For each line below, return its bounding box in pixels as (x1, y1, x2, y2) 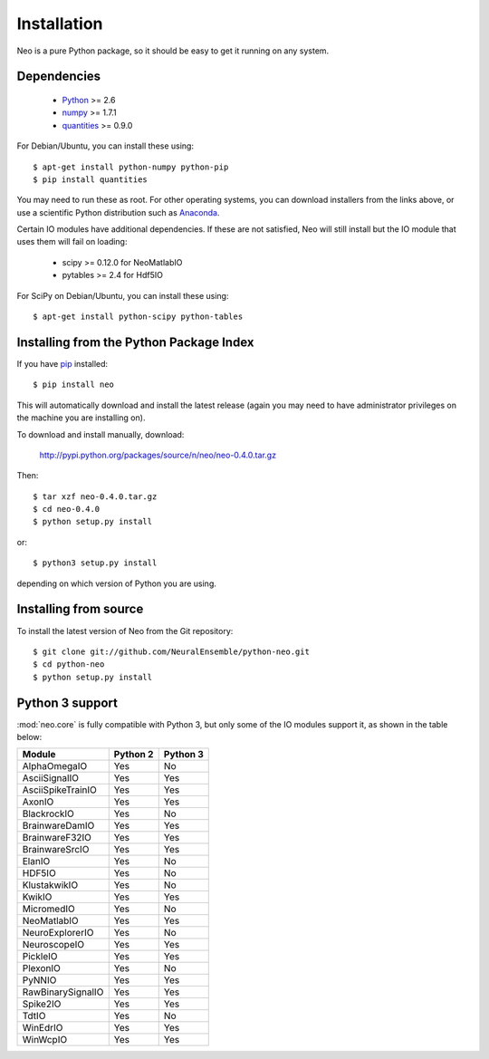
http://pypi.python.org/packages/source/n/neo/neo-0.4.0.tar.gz (39, 449, 276, 460)
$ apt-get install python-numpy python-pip (33, 161, 229, 172)
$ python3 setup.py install (33, 558, 158, 568)
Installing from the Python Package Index (16, 334, 254, 350)
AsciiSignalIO (22, 772, 79, 785)
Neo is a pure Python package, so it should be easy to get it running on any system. (16, 45, 330, 56)
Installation (16, 14, 103, 34)
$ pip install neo (33, 380, 115, 390)
